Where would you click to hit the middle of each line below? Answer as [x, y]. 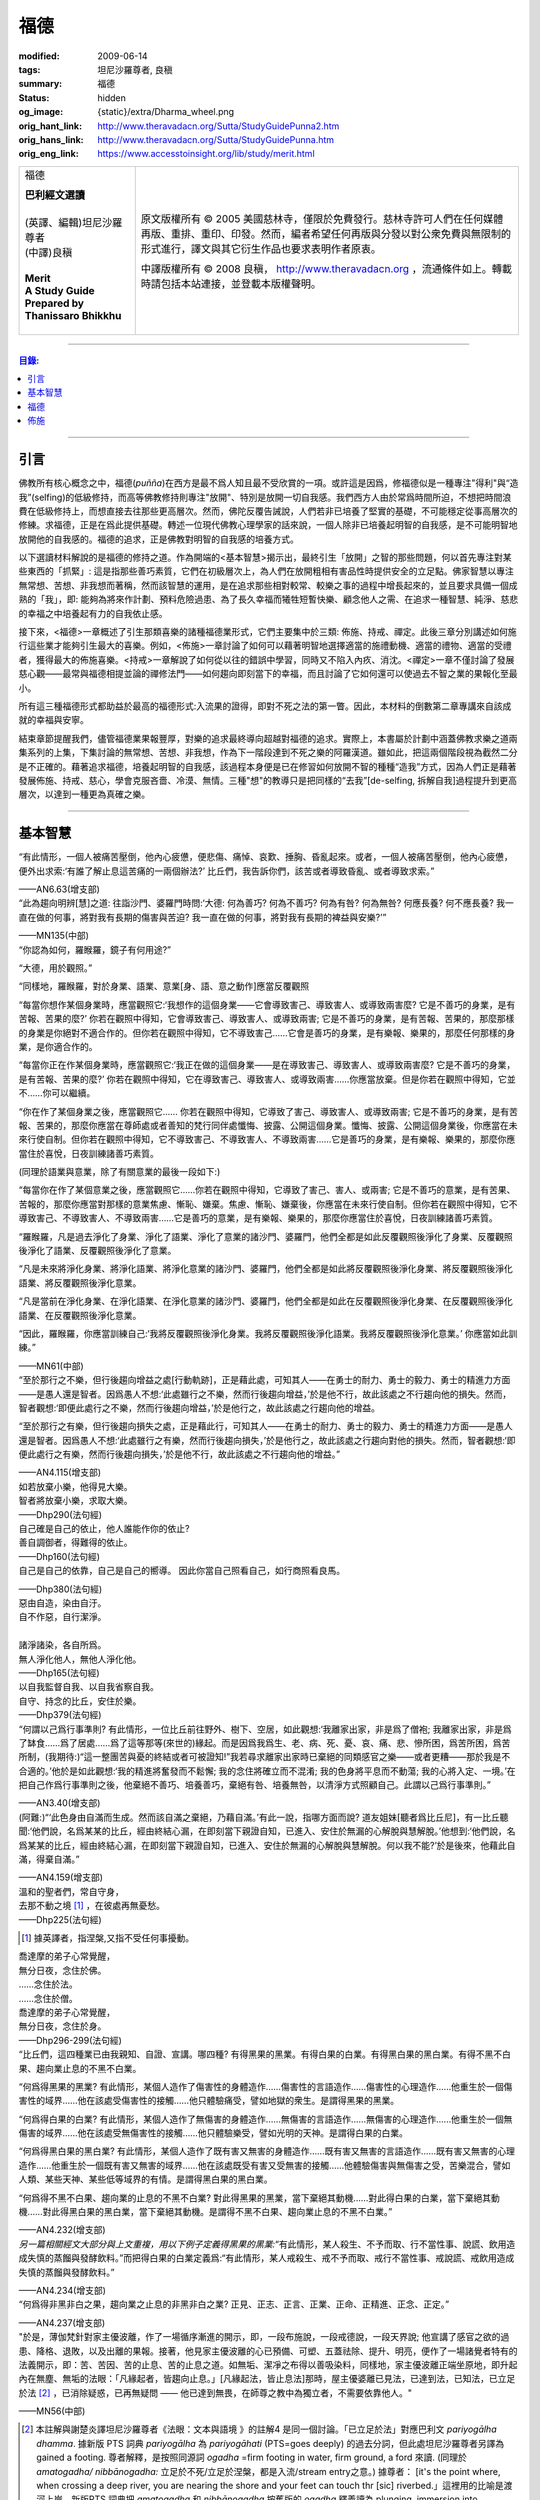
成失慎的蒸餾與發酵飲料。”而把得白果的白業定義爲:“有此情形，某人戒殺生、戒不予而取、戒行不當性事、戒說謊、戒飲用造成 [266, 2258]
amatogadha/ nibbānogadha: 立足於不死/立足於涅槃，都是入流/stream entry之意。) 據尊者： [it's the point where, [268, 2471]
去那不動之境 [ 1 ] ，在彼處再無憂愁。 [91, 1906]
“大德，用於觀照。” [55, 967]
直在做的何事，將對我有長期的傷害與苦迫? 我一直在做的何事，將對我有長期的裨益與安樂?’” [202, 917]
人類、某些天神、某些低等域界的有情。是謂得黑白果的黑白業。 [145, 2179]
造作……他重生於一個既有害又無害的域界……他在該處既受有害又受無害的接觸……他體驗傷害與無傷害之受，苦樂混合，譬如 [264, 2165]
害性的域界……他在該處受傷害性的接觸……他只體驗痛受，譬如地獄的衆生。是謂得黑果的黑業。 [209, 2101]
